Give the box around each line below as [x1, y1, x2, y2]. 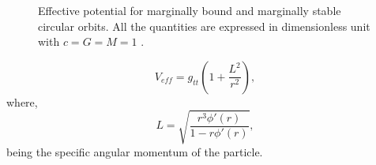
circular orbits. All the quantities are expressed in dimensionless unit [38, 17, 370, 34]
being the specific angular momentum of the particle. [6, 143, 263, 159]
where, [6, 93, 38, 110]
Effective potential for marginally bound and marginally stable [38, 2, 341, 18]
